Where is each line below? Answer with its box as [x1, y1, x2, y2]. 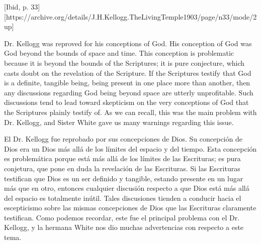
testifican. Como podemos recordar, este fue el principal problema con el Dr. [4, 212, 240, 222]
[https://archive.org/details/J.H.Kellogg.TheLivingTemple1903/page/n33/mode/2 [4, 11, 257, 22]
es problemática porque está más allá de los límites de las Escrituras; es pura [4, 153, 241, 164]
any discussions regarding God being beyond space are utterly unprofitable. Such [4, 87, 253, 97]
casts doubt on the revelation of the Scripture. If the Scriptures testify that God [4, 67, 251, 78]
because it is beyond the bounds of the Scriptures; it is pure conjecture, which [4, 57, 245, 68]
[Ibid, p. [4, 2, 29, 12]
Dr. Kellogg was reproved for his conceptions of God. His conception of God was [4, 38, 252, 48]
